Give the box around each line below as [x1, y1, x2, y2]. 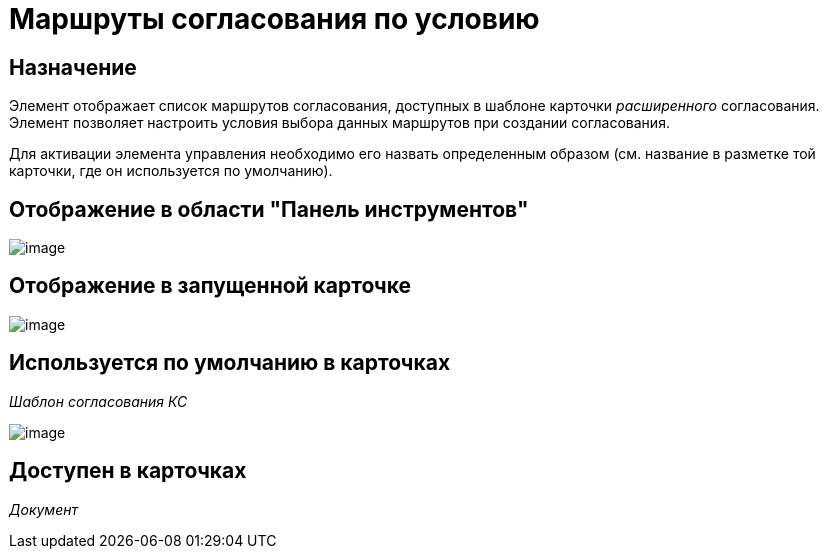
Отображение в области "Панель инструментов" [9, 196, 529, 222]
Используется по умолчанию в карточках [9, 350, 451, 376]
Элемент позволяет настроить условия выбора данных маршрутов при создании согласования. [9, 114, 670, 132]
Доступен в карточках [9, 458, 247, 484]
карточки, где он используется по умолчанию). [9, 162, 333, 180]
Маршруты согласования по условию [9, 2, 540, 36]
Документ [9, 500, 78, 518]
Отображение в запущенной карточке [9, 273, 412, 299]
